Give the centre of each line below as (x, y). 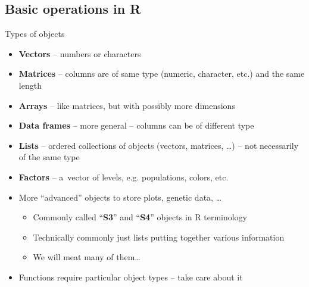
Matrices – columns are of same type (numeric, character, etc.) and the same (162, 74)
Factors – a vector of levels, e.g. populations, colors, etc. (124, 177)
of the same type (49, 157)
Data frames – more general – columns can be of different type (136, 125)
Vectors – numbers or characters (80, 53)
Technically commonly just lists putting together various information (159, 237)
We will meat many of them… (87, 257)
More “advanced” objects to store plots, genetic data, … (120, 197)
